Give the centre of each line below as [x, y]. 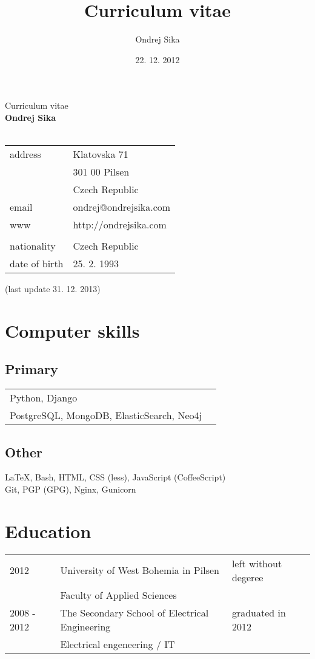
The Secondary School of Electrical [134, 612]
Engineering [85, 626]
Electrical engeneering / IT [118, 644]
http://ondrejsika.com [120, 225]
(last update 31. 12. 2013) [53, 289]
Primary [31, 369]
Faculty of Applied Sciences [118, 595]
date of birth [37, 264]
